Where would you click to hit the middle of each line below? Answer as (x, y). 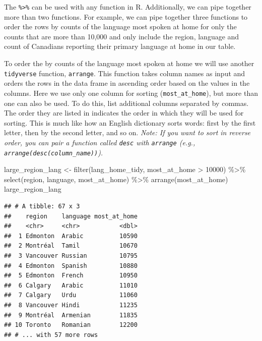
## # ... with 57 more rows (51, 335)
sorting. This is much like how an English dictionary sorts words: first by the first (130, 122)
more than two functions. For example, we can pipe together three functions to (126, 16)
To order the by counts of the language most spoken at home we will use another (129, 63)
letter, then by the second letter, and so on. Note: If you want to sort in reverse (127, 132)
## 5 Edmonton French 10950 (71, 276)
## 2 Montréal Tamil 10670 (71, 246)
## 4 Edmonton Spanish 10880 (71, 266)
